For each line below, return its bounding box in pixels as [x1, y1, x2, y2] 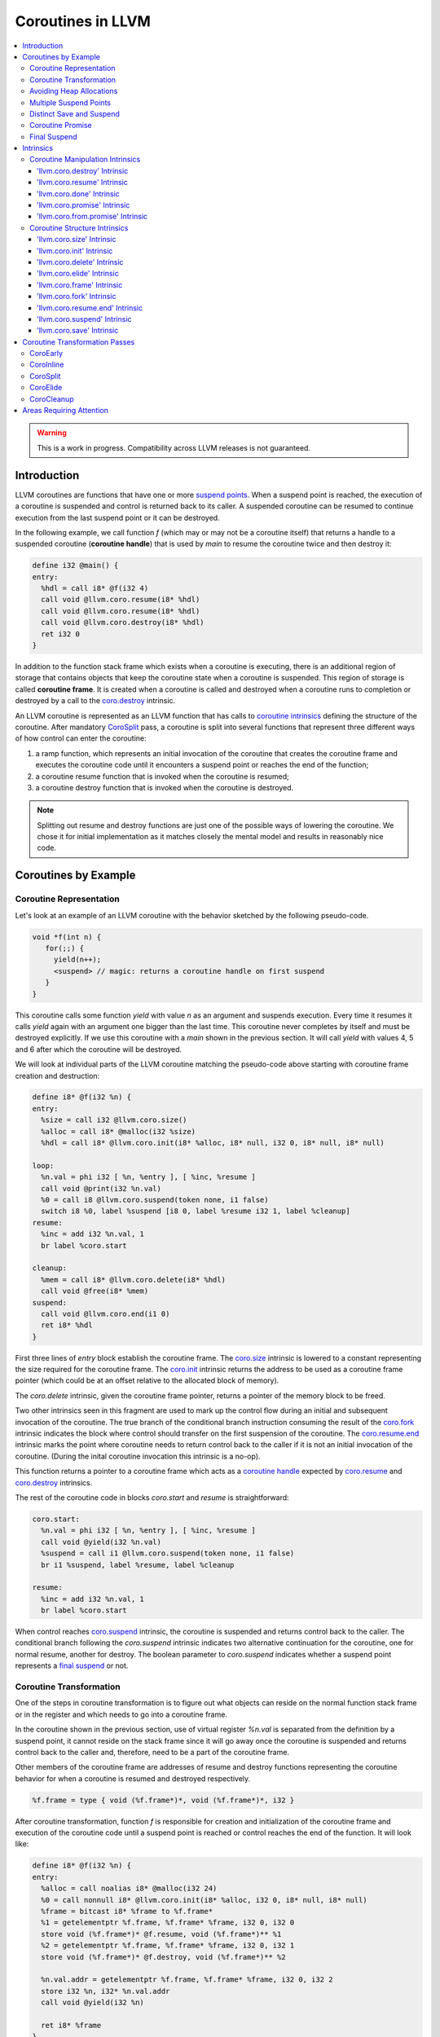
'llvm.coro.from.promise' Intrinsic [37, 212, 148, 222]
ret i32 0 [41, 629, 81, 639]
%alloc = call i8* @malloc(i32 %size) [41, 1127, 196, 1136]
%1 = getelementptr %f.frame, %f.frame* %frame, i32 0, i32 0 [41, 1918, 295, 1927]
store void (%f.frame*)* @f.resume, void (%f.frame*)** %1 [41, 1929, 282, 1938]
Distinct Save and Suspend [29, 108, 120, 118]
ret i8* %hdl [41, 1321, 93, 1330]
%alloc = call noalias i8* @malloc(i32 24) [41, 1884, 218, 1894]
